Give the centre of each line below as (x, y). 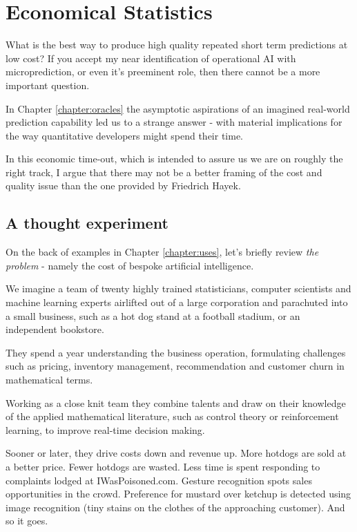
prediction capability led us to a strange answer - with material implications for (174, 122)
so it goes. (27, 521)
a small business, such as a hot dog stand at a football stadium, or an (153, 315)
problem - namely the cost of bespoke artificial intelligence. (130, 265)
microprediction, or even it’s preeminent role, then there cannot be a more (163, 72)
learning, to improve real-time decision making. (105, 429)
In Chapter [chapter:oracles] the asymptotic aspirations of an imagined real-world (178, 108)
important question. (48, 85)
